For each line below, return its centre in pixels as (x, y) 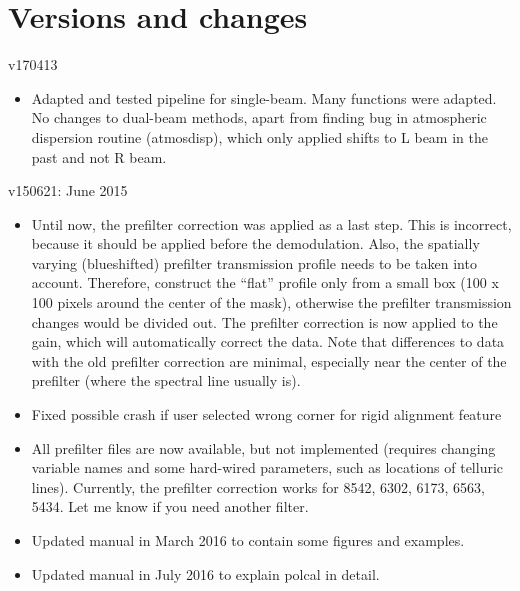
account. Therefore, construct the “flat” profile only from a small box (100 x (265, 282)
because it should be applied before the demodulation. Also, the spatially (255, 243)
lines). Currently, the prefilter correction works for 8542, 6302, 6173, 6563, (258, 486)
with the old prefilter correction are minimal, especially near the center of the (269, 360)
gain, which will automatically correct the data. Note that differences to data (268, 341)
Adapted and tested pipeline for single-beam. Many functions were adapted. (264, 97)
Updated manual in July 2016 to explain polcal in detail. (205, 573)
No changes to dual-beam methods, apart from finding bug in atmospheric (259, 117)
